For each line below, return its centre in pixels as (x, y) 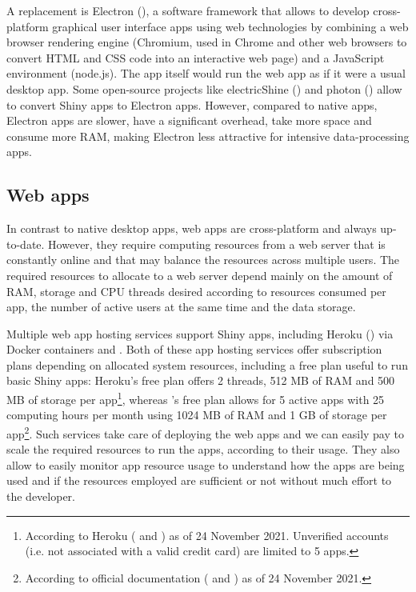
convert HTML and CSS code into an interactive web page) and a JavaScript (196, 57)
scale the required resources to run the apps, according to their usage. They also (203, 449)
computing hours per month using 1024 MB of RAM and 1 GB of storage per (197, 415)
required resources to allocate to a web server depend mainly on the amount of (200, 275)
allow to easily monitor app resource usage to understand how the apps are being (206, 464)
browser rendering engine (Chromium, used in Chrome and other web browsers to (207, 42)
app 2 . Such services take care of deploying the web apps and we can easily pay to (205, 432)
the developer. (41, 496)
